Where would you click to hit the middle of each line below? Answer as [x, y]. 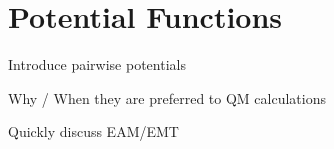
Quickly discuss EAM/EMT [93, 131]
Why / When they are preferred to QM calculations [167, 97]
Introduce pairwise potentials [97, 64]
